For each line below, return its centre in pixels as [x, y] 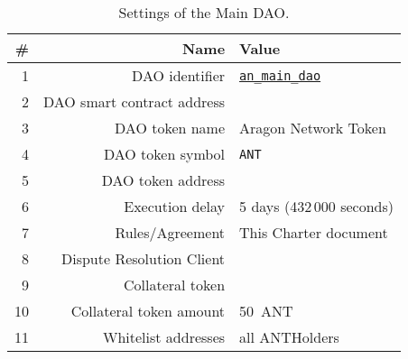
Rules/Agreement [170, 232]
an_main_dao [280, 75]
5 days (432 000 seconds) [316, 206]
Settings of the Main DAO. [204, 12]
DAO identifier [179, 75]
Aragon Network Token [313, 128]
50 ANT [266, 311]
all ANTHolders [289, 337]
